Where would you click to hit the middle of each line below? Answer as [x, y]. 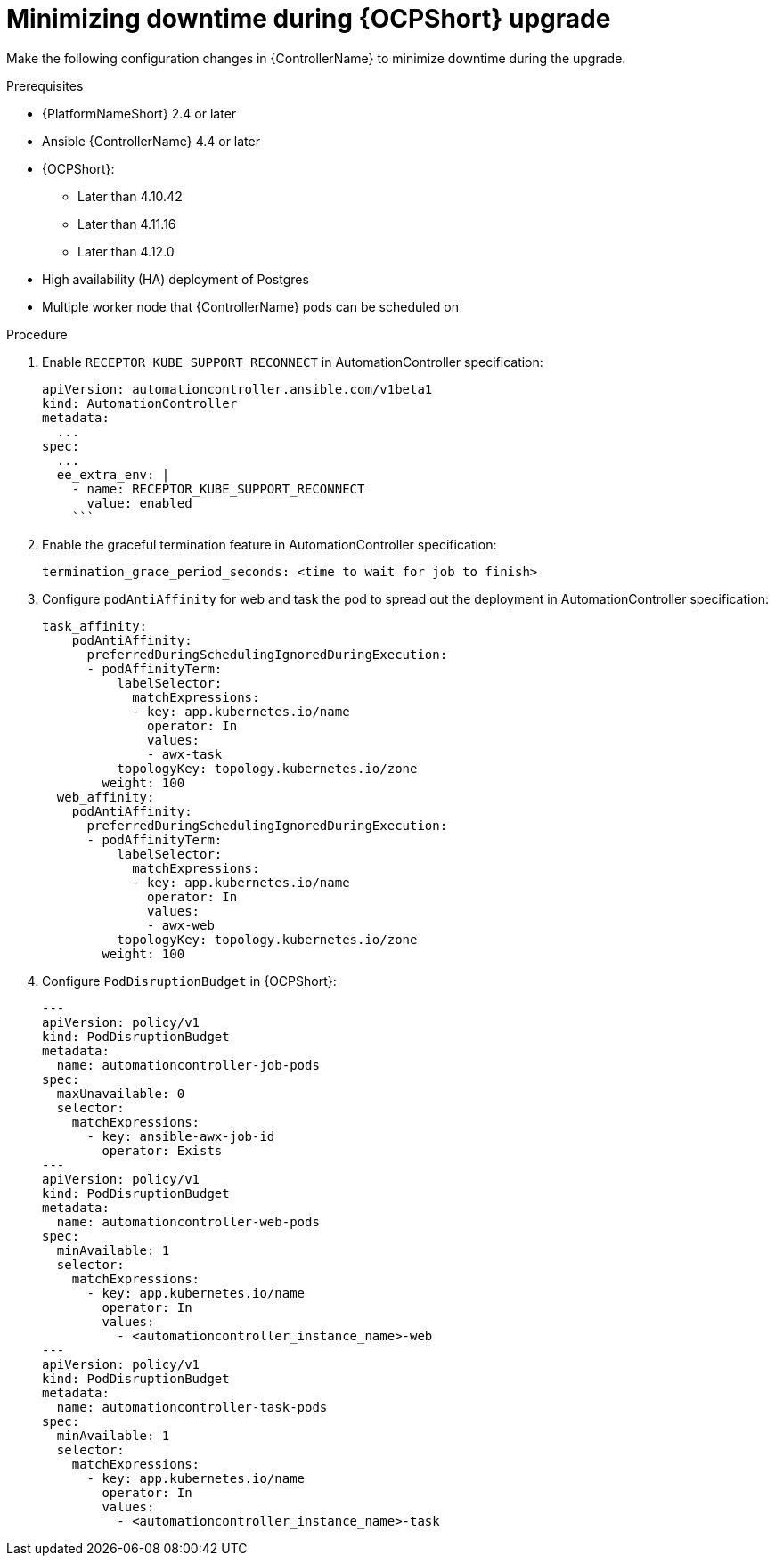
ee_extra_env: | [113, 474]
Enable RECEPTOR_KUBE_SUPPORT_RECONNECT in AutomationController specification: [293, 362]
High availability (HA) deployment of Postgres [175, 279]
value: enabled [139, 503]
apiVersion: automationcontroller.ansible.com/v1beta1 [237, 389]
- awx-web [181, 925]
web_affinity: [106, 797]
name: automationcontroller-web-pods [188, 1221]
